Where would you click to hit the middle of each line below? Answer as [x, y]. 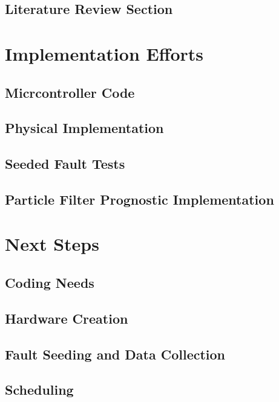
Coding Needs [50, 283]
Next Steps [52, 244]
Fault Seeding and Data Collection [115, 354]
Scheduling [39, 390]
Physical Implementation [84, 128]
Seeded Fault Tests [65, 164]
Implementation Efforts [104, 53]
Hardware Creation [67, 318]
